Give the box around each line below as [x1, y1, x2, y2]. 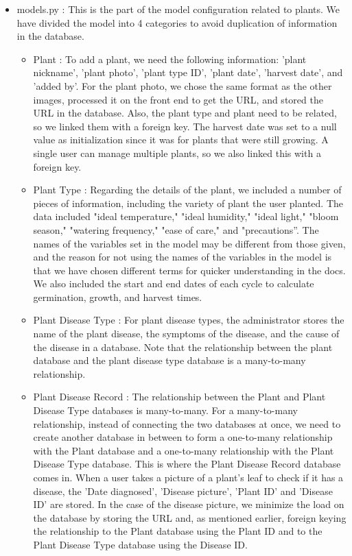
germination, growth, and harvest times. [33, 289, 202, 304]
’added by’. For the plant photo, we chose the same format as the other [33, 78, 332, 93]
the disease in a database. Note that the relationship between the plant [33, 339, 333, 354]
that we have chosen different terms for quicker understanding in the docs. [33, 263, 346, 277]
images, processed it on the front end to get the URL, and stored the [33, 92, 323, 106]
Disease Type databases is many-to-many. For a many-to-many [33, 403, 298, 418]
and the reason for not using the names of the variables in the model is [33, 250, 332, 264]
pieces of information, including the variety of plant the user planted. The [33, 195, 344, 210]
